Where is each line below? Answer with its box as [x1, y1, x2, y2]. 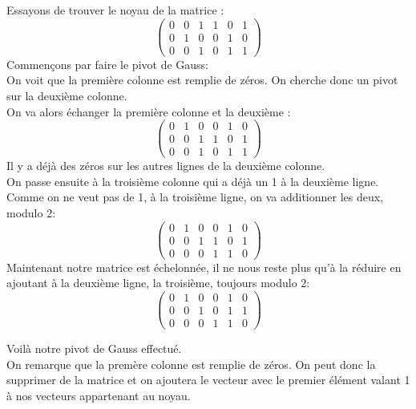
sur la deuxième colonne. [6, 87, 127, 103]
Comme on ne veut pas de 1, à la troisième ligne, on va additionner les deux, [6, 188, 384, 205]
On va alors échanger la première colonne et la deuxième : [6, 103, 291, 119]
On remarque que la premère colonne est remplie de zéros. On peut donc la [6, 355, 376, 372]
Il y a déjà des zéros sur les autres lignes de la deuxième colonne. [6, 157, 325, 174]
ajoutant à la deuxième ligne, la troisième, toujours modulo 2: [6, 274, 310, 291]
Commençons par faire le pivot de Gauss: [6, 55, 208, 72]
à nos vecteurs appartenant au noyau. [6, 387, 191, 403]
